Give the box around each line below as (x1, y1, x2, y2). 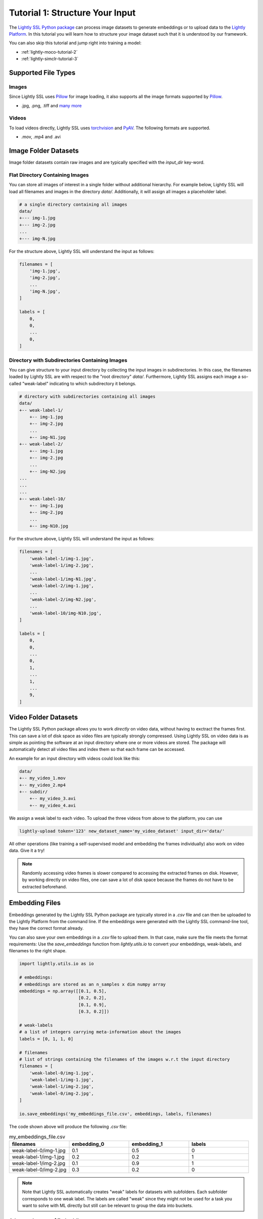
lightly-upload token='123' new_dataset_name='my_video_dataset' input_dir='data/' (19, 828, 225, 834)
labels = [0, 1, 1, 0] (19, 1036, 74, 1042)
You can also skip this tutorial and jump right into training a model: (9, 40, 142, 46)
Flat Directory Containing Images (9, 171, 89, 178)
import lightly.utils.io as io (19, 961, 94, 966)
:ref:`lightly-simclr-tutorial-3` (21, 56, 79, 62)
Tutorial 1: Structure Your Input (9, 7, 136, 18)
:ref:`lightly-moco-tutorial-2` (21, 49, 78, 55)
